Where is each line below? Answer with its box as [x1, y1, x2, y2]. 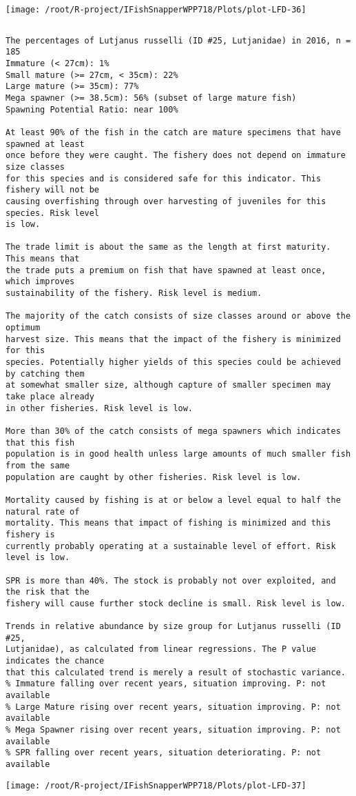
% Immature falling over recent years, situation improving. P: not [6, 679, 326, 689]
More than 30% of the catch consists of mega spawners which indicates [6, 426, 341, 436]
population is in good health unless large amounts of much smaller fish [6, 449, 351, 459]
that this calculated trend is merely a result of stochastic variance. [6, 667, 346, 677]
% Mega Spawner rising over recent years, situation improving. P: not [6, 725, 341, 735]
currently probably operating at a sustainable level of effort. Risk [6, 541, 336, 551]
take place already [6, 392, 94, 401]
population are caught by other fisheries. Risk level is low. [6, 472, 302, 482]
